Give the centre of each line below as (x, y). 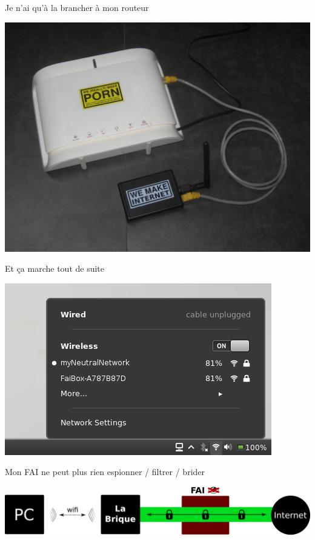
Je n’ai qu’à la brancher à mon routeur (77, 7)
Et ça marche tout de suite (55, 268)
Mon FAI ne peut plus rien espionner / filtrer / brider (105, 472)
